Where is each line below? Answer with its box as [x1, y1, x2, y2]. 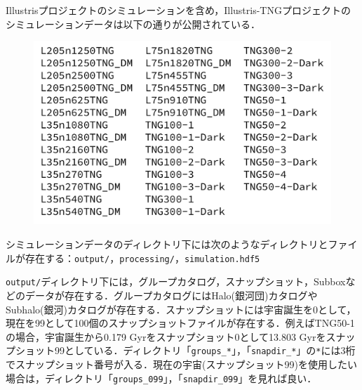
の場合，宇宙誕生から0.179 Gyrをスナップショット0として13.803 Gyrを [6, 329, 326, 344]
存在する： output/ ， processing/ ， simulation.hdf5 [25, 250, 260, 265]
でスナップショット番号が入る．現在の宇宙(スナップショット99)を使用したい [6, 356, 357, 371]
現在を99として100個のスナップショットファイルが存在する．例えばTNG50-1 [6, 316, 355, 330]
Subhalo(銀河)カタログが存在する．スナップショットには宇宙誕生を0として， [6, 301, 356, 316]
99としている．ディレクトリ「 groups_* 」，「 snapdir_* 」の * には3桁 [54, 343, 356, 358]
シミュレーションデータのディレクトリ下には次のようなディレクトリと [6, 237, 328, 252]
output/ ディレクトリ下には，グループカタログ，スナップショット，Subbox [6, 274, 346, 289]
